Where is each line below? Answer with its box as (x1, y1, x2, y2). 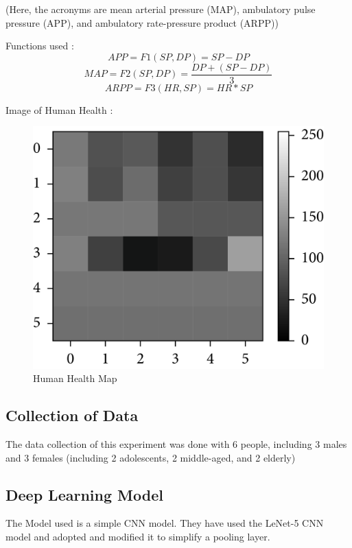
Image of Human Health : (5, 102, 113, 117)
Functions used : (5, 38, 74, 53)
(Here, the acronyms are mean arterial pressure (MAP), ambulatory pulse (5, 2, 316, 16)
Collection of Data (5, 405, 139, 426)
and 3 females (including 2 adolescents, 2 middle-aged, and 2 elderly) (5, 450, 296, 464)
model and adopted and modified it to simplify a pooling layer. (5, 529, 270, 543)
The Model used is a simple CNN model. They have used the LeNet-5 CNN (5, 516, 324, 530)
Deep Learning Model (5, 484, 163, 505)
